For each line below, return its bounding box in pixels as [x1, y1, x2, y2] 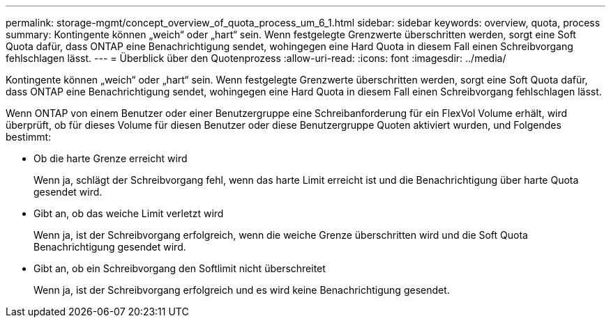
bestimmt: [6, 131, 52, 143]
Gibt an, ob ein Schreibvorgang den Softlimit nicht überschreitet [33, 262, 326, 274]
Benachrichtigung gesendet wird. [33, 241, 186, 253]
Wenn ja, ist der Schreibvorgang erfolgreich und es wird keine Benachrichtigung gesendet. [33, 284, 450, 296]
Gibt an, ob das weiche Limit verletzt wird [33, 207, 224, 219]
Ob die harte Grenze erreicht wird [33, 152, 188, 164]
